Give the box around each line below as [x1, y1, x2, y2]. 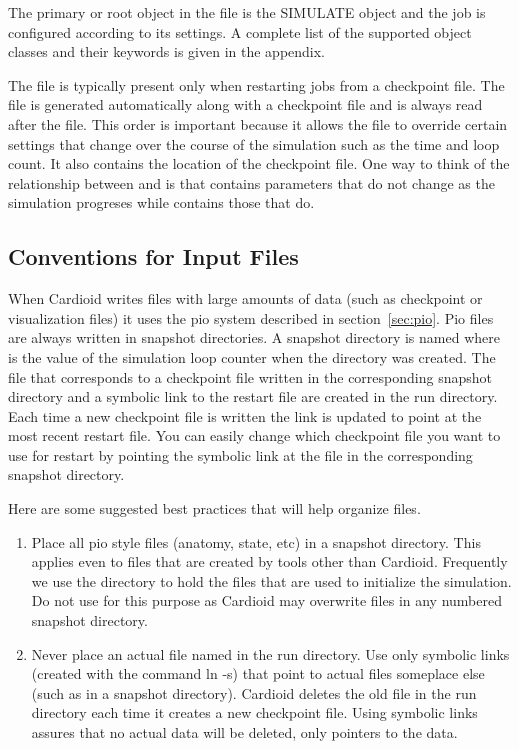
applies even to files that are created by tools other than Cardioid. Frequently [31, 551, 508, 572]
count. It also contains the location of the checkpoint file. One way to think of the [8, 153, 510, 174]
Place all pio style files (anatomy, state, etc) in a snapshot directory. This [31, 531, 481, 552]
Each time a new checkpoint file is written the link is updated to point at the [8, 405, 482, 426]
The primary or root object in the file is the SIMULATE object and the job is [8, 2, 486, 22]
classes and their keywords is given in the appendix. [8, 41, 326, 62]
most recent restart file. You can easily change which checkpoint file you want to [8, 425, 501, 446]
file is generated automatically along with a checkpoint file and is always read [8, 94, 483, 115]
